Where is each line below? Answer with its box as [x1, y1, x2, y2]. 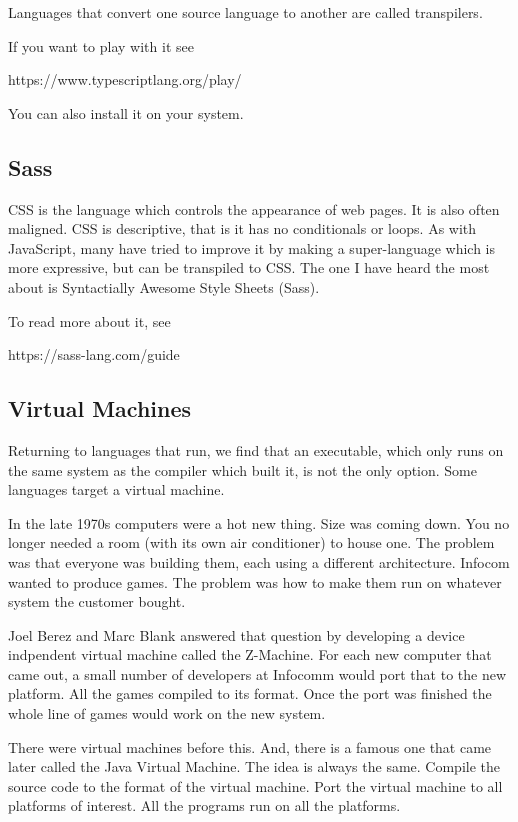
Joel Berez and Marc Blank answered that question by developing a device [8, 624, 465, 645]
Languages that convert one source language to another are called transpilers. [8, 2, 483, 22]
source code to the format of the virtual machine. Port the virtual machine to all [8, 775, 503, 796]
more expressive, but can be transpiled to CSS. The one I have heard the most [8, 257, 490, 278]
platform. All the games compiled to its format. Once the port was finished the [8, 683, 492, 704]
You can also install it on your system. [8, 102, 244, 123]
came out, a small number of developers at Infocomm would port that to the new [8, 663, 507, 684]
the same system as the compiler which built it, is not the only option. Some [8, 459, 477, 480]
